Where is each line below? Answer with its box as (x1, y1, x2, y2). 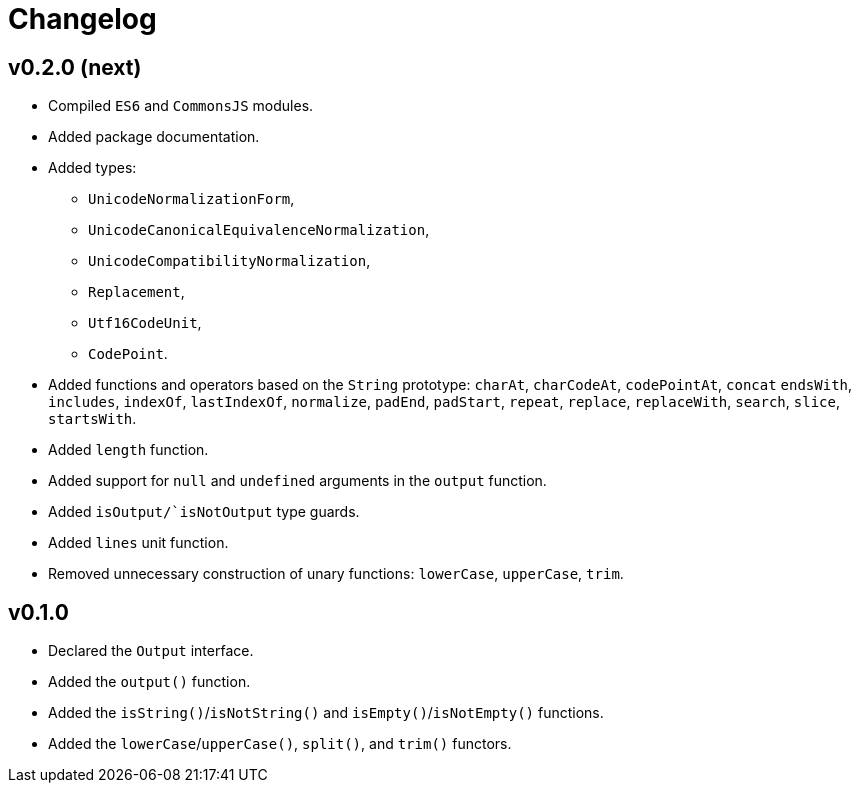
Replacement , (88, 283, 185, 301)
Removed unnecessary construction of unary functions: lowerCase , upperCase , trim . (48, 565, 624, 583)
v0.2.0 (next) (8, 54, 142, 80)
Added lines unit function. (48, 534, 229, 552)
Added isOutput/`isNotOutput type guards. (48, 503, 360, 521)
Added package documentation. (48, 128, 260, 146)
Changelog (8, 2, 157, 36)
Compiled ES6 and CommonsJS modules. (48, 97, 314, 115)
